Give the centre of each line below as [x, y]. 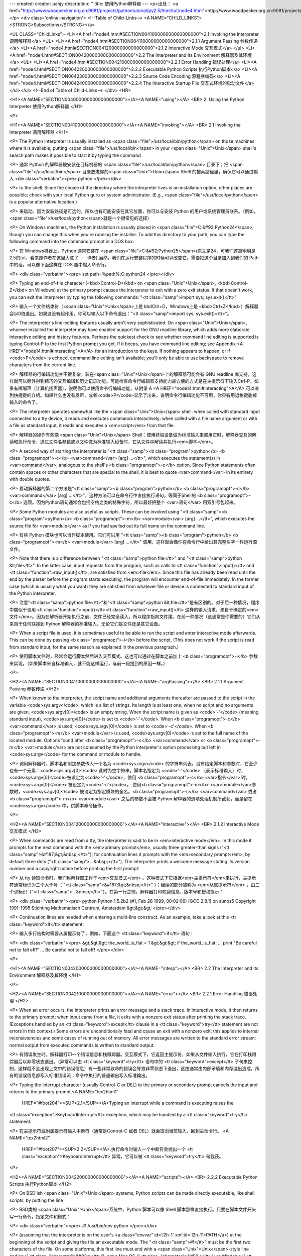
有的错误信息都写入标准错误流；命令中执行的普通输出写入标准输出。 [80, 1076]
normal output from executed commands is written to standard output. [82, 1045]
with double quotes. [30, 479]
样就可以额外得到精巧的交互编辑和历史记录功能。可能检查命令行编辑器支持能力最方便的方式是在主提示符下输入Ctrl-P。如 [134, 381]
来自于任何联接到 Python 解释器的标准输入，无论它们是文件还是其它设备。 [86, 623]
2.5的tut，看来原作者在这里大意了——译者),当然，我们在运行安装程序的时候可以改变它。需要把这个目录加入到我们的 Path [134, 257]
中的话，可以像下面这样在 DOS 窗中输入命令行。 [59, 265]
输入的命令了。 [25, 402]
